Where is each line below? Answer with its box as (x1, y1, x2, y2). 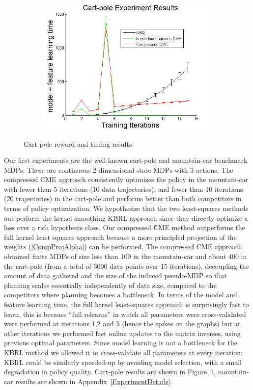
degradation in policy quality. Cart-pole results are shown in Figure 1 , (4, 366, 216, 377)
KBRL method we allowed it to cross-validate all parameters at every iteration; (4, 347, 243, 357)
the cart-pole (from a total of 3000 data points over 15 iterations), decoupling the (4, 260, 249, 271)
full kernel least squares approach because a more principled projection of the (4, 232, 237, 242)
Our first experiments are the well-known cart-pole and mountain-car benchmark (4, 155, 248, 165)
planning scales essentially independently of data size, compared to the (4, 280, 217, 290)
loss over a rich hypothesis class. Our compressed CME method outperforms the (4, 222, 245, 233)
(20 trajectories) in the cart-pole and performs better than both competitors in (4, 193, 242, 204)
